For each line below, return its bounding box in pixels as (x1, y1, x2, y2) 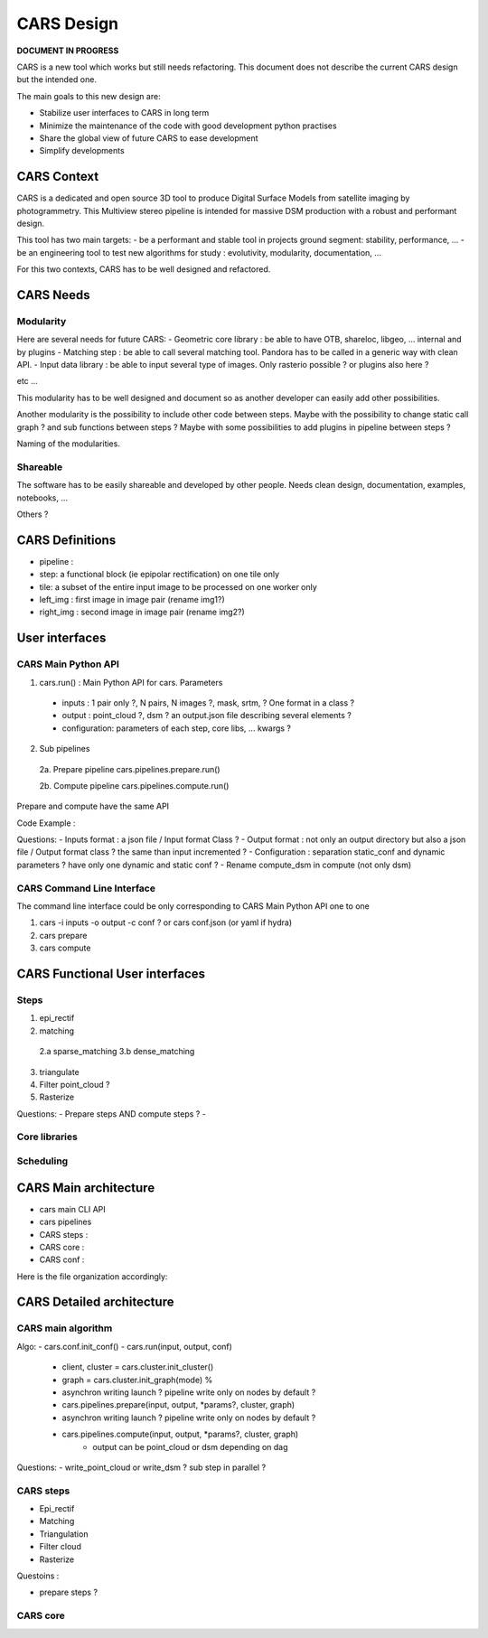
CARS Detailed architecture (16, 1295, 174, 1310)
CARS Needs (16, 287, 90, 303)
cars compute (39, 942, 91, 953)
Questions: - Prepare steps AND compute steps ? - (16, 1108, 207, 1119)
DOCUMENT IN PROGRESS (16, 45, 119, 56)
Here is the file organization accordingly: (16, 1270, 168, 1282)
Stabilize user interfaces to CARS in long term (39, 108, 210, 118)
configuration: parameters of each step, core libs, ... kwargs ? (61, 723, 291, 734)
